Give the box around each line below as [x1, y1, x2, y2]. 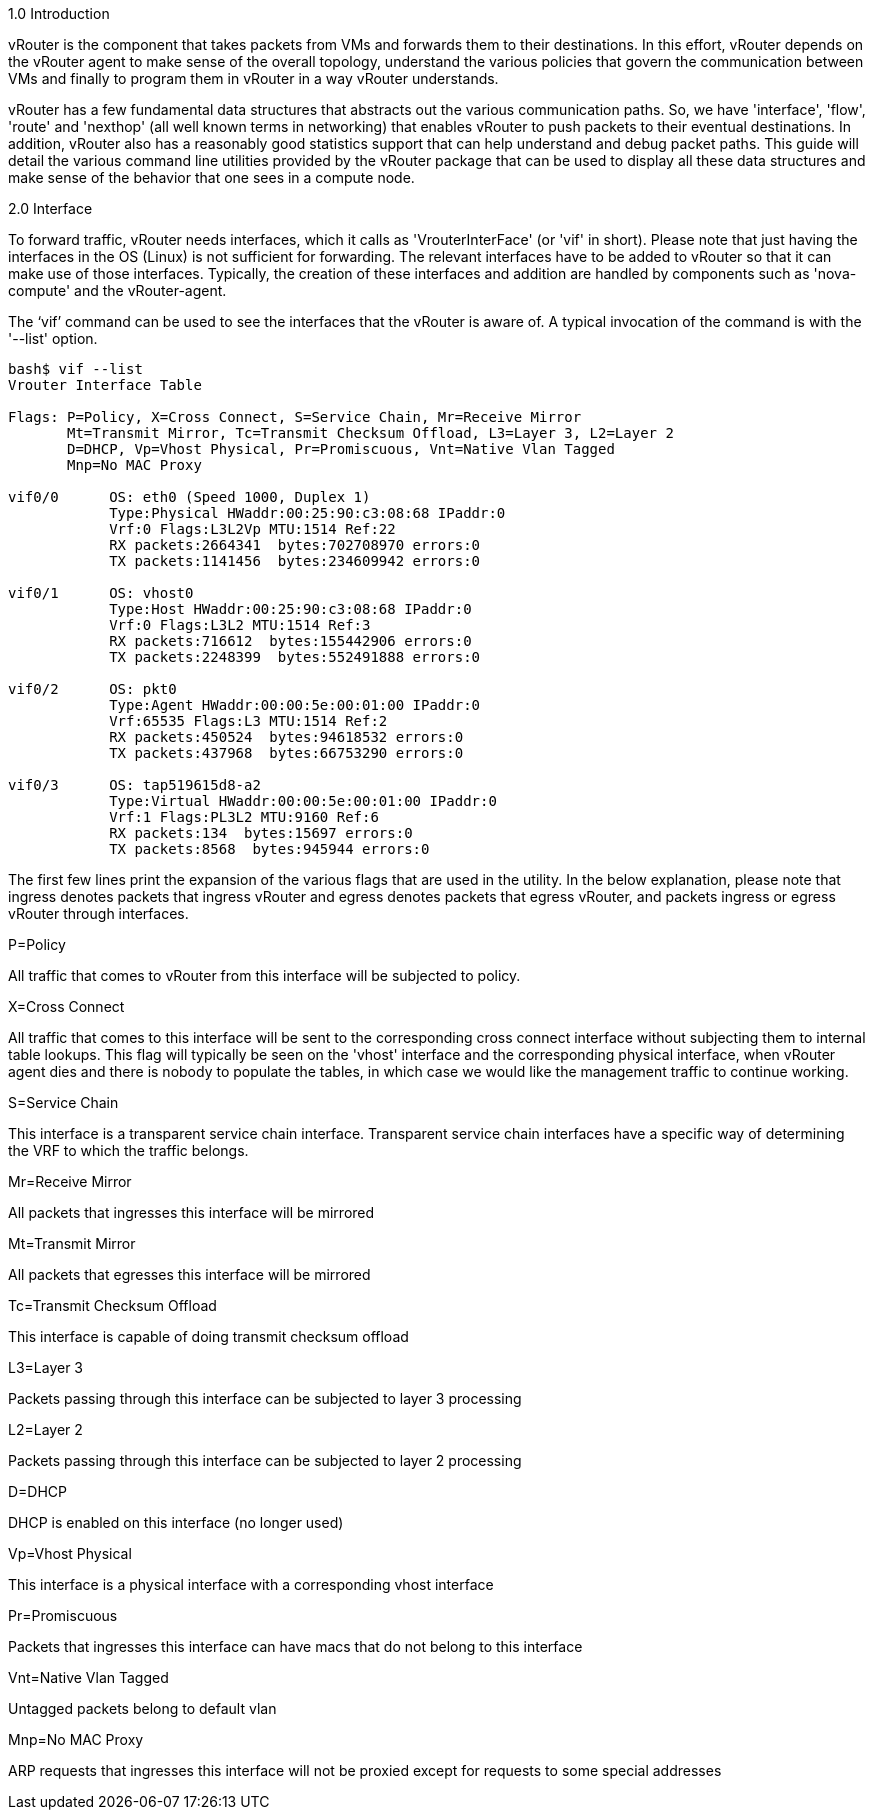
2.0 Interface [8, 200, 93, 217]
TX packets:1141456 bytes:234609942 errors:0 [109, 553, 481, 569]
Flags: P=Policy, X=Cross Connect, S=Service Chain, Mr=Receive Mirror [8, 409, 582, 425]
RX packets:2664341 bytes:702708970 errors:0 [109, 537, 481, 553]
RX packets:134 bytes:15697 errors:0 [109, 825, 413, 841]
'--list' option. [8, 330, 98, 347]
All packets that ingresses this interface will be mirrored [8, 1204, 375, 1221]
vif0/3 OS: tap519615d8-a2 [8, 777, 261, 793]
